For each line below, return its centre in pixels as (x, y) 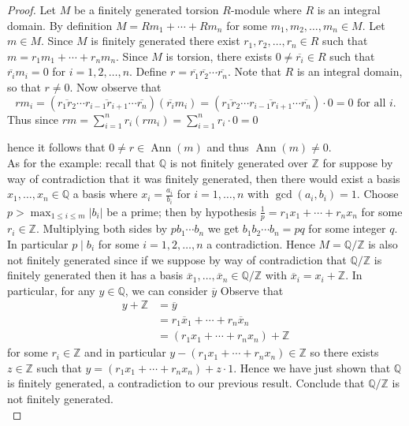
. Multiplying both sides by (102, 228)
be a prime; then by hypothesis (182, 211)
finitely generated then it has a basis (95, 275)
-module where (266, 9)
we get (223, 228)
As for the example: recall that (81, 162)
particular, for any (51, 290)
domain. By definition (60, 25)
